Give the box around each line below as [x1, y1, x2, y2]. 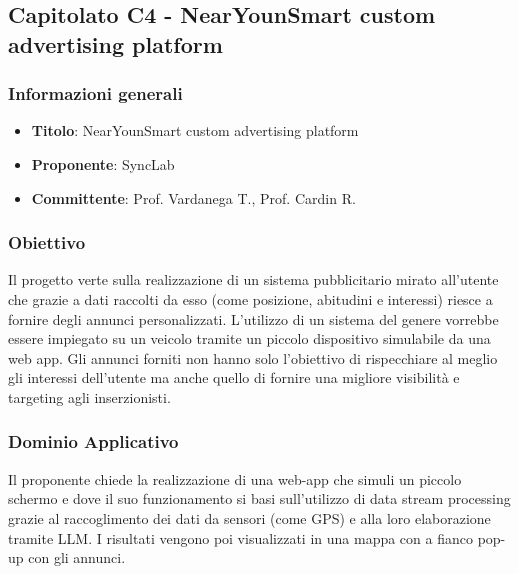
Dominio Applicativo [8, 429, 179, 454]
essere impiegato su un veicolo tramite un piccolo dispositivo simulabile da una [8, 328, 491, 349]
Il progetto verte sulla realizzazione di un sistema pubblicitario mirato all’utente [8, 269, 499, 290]
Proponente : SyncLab [31, 153, 175, 174]
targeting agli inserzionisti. [8, 386, 171, 407]
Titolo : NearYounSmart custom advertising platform [31, 120, 359, 141]
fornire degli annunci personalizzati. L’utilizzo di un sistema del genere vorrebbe [8, 308, 499, 329]
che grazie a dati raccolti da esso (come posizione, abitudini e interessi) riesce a [8, 288, 493, 309]
